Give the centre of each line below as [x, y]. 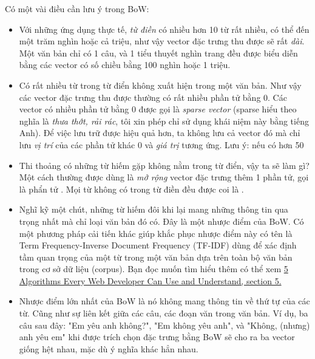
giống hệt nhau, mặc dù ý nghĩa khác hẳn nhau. [109, 348]
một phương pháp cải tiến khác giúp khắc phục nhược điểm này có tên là [156, 233]
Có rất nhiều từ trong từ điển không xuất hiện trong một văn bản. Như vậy [160, 85]
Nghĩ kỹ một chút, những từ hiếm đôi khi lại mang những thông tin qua [154, 209]
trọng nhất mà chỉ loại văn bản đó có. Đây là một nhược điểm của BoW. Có [161, 221]
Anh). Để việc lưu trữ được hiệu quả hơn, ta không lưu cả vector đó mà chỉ [160, 133]
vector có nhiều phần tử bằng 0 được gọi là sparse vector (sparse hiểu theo [158, 109]
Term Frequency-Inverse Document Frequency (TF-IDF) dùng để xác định [158, 245]
